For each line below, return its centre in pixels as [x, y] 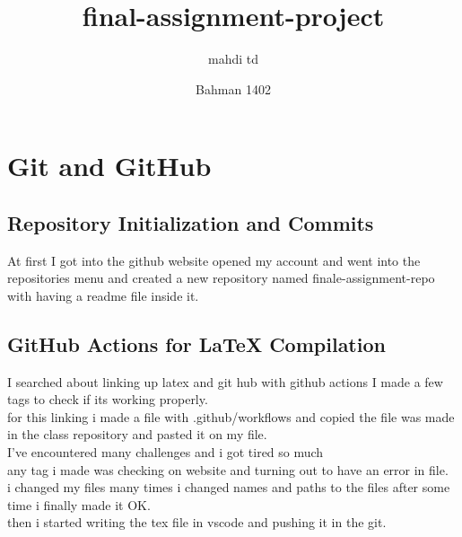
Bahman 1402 [233, 88]
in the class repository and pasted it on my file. [137, 434]
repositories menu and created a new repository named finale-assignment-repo [221, 278]
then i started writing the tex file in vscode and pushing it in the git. [197, 522]
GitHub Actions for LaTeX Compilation [196, 343]
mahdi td [233, 59]
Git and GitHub [109, 166]
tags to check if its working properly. [108, 399]
